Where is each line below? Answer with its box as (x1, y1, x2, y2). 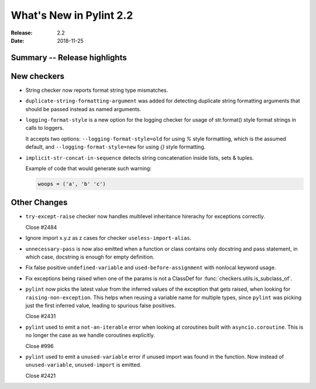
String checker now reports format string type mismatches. (25, 87, 169, 94)
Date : (11, 37, 25, 44)
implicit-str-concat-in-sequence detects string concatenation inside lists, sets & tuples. (25, 154, 254, 161)
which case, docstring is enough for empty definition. (25, 253, 154, 260)
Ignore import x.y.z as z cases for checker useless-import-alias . (25, 235, 192, 242)
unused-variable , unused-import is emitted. (25, 362, 142, 369)
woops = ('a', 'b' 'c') (37, 180, 107, 187)
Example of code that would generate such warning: (25, 164, 152, 172)
